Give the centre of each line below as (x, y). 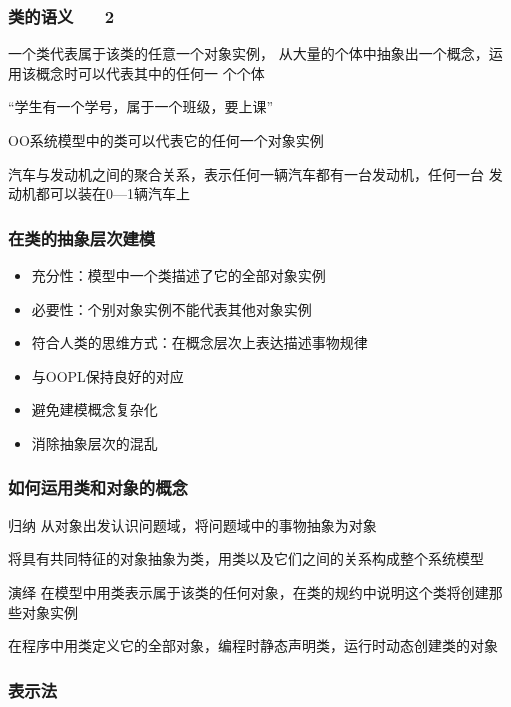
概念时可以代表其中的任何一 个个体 (150, 72)
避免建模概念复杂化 (94, 409)
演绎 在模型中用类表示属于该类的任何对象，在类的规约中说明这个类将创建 (248, 591)
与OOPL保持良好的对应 (107, 375)
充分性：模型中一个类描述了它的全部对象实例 (178, 275)
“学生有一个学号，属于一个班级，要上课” (141, 106)
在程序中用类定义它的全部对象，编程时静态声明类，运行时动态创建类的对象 (253, 645)
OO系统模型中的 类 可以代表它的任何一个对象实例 (166, 140)
